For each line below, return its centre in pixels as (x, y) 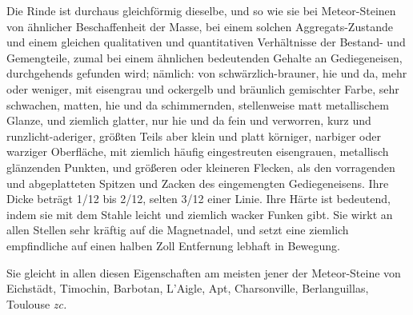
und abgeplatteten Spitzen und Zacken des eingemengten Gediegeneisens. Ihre (198, 183)
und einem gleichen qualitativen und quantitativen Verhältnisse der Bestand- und (206, 42)
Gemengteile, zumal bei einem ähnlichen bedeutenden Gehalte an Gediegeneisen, (204, 57)
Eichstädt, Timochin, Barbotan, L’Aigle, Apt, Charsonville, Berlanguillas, (188, 288)
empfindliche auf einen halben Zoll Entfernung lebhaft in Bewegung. (173, 245)
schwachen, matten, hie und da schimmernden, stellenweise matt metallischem (198, 104)
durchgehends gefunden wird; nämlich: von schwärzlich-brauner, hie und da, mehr (207, 73)
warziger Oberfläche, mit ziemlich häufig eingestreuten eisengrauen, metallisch (198, 152)
